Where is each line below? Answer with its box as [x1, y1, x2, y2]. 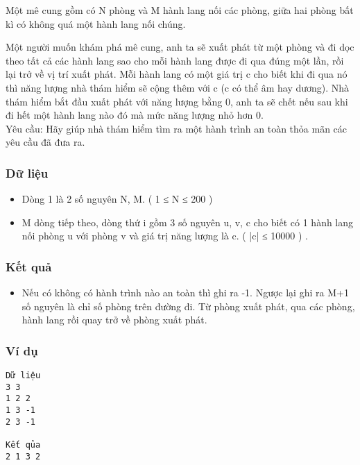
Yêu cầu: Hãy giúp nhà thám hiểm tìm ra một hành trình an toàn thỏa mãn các [6, 121, 348, 135]
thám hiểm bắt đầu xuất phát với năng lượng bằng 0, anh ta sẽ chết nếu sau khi [6, 94, 348, 108]
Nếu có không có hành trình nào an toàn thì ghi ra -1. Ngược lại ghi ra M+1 [22, 285, 349, 300]
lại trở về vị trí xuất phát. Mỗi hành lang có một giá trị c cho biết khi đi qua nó [6, 67, 348, 81]
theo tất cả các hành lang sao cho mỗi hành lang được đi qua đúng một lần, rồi [6, 53, 344, 67]
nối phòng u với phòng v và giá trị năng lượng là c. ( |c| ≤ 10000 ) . [22, 228, 308, 243]
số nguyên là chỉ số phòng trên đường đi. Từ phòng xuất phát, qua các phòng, [22, 298, 355, 313]
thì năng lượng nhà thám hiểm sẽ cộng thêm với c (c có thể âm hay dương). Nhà [6, 80, 350, 94]
